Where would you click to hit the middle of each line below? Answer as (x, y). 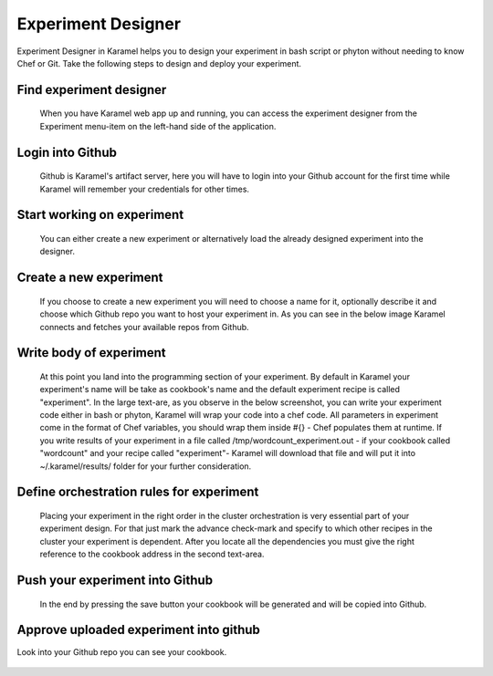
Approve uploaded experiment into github (138, 630)
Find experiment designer (92, 90)
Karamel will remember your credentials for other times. (145, 189)
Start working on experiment (100, 215)
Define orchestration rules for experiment (138, 492)
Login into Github (67, 152)
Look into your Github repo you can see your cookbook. (122, 651)
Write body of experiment (91, 353)
